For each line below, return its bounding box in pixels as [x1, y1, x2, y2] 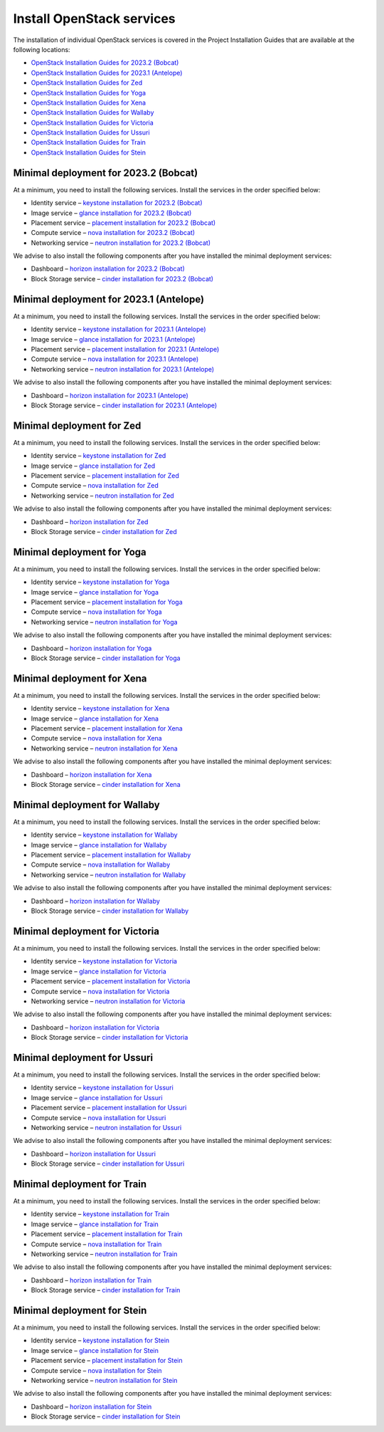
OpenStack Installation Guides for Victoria [31, 118, 154, 127]
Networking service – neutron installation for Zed [31, 491, 174, 500]
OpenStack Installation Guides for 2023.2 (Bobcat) [31, 58, 179, 67]
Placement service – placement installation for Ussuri [31, 1104, 187, 1112]
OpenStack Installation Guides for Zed [31, 78, 143, 87]
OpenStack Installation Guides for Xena [31, 98, 146, 107]
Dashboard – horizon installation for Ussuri [31, 1149, 156, 1158]
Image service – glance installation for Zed [31, 461, 156, 470]
